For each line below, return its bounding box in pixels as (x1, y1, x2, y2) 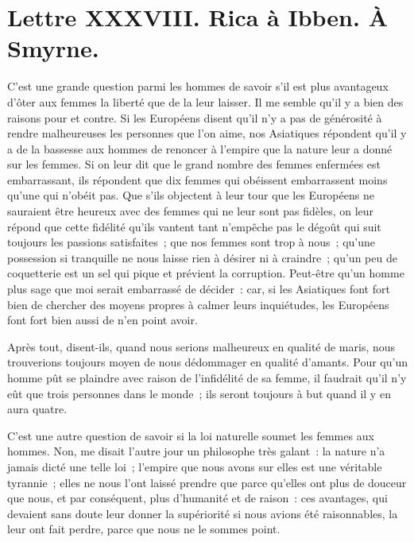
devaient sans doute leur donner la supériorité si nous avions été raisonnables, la (7, 505, 398, 521)
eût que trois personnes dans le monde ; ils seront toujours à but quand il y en (7, 385, 391, 401)
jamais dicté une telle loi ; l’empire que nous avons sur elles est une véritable (7, 458, 382, 474)
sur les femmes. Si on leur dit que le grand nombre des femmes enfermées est (7, 156, 381, 172)
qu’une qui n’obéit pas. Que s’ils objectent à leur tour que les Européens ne (7, 187, 374, 203)
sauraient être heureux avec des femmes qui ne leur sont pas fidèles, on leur (7, 203, 374, 219)
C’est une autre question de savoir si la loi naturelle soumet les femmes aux (7, 427, 374, 443)
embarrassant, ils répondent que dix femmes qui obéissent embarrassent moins (7, 171, 388, 188)
